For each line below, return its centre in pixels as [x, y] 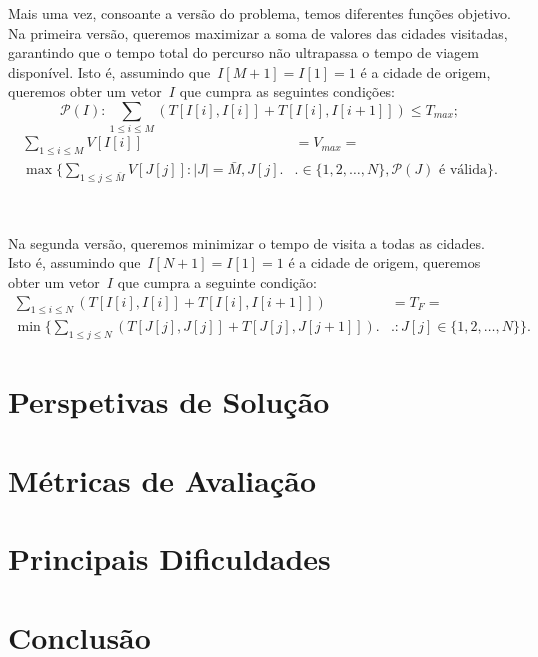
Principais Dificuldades [169, 558]
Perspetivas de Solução [169, 401]
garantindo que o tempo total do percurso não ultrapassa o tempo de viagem [243, 52]
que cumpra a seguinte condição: [217, 281]
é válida [463, 170]
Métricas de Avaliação [162, 479]
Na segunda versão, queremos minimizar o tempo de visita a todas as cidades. [246, 242]
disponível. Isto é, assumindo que [109, 71]
